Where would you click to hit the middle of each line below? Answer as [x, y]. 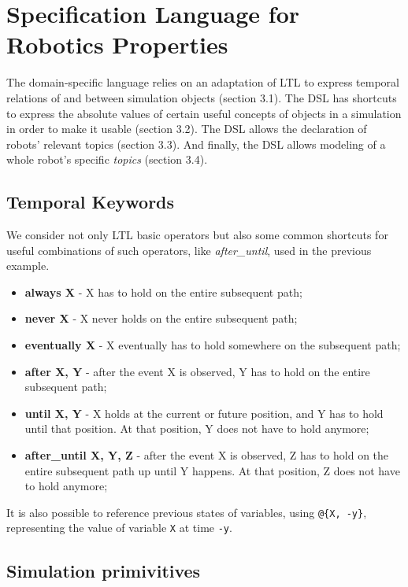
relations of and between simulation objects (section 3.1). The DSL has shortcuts [202, 97]
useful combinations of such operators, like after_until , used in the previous [189, 250]
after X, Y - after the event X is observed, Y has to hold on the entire [197, 371]
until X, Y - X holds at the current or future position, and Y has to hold [204, 413]
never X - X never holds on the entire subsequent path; [161, 318]
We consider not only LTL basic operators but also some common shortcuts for [197, 235]
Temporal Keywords [91, 202]
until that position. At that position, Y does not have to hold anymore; [197, 428]
